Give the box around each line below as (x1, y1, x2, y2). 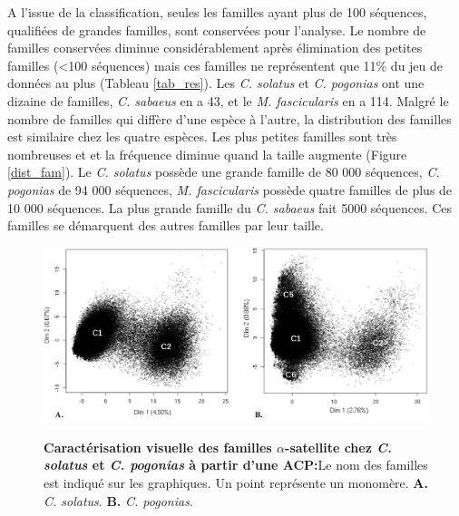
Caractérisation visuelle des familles (44, 437, 272, 456)
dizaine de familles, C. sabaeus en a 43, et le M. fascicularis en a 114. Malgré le (7, 91, 449, 110)
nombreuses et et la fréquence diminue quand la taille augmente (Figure (7, 144, 407, 163)
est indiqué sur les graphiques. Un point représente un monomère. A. (44, 473, 428, 492)
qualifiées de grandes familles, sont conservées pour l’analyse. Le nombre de (7, 20, 426, 39)
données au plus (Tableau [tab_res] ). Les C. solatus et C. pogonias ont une (7, 73, 425, 92)
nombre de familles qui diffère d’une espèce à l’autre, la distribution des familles (7, 109, 452, 128)
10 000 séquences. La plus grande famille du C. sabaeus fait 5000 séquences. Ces (7, 198, 453, 217)
